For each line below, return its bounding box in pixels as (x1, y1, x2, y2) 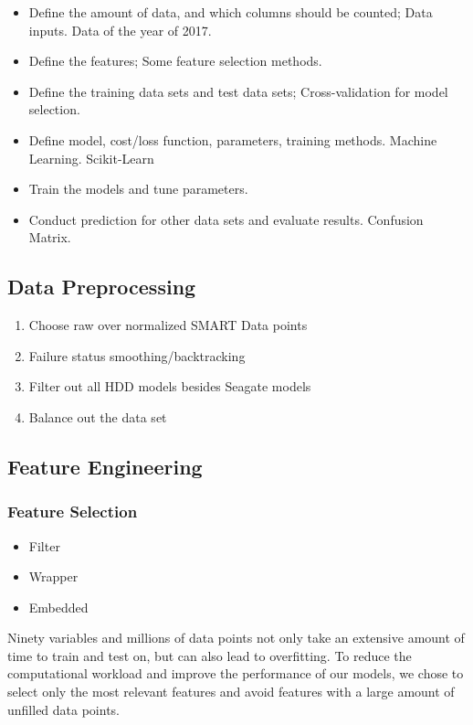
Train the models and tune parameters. (28, 179, 248, 198)
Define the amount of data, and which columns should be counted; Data (28, 3, 433, 21)
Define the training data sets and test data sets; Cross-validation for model (28, 81, 448, 101)
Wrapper (28, 567, 79, 586)
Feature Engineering (7, 452, 203, 480)
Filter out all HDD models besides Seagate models (28, 377, 311, 396)
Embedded (28, 597, 89, 616)
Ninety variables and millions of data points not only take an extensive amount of (7, 628, 465, 647)
